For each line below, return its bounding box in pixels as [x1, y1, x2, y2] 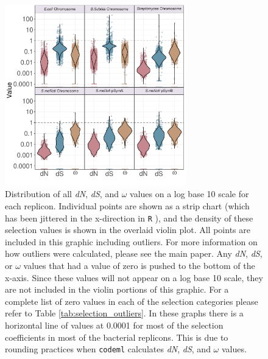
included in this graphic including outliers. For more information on [5, 235, 258, 248]
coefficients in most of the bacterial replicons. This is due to [5, 330, 228, 343]
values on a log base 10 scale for [130, 187, 249, 200]
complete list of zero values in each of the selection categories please [5, 295, 258, 307]
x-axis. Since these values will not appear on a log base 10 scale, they [5, 271, 263, 284]
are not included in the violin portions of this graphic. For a [5, 283, 229, 296]
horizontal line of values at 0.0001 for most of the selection [5, 318, 224, 331]
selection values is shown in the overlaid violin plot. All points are [5, 223, 250, 236]
